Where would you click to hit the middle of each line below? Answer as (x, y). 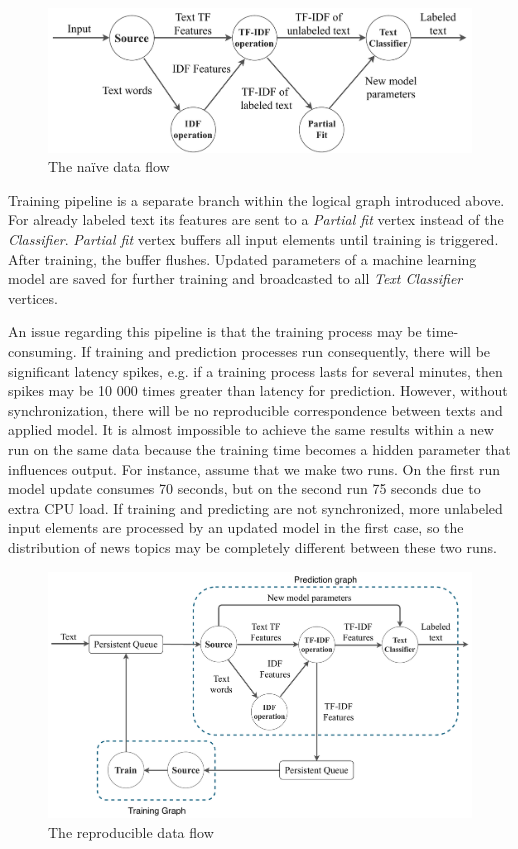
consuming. (42, 350)
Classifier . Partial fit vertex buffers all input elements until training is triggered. (253, 239)
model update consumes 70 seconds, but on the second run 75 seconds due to (244, 488)
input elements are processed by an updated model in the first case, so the (236, 527)
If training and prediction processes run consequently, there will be (286, 350)
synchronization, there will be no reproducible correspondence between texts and (255, 409)
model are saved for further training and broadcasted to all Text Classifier (235, 278)
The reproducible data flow (131, 831)
